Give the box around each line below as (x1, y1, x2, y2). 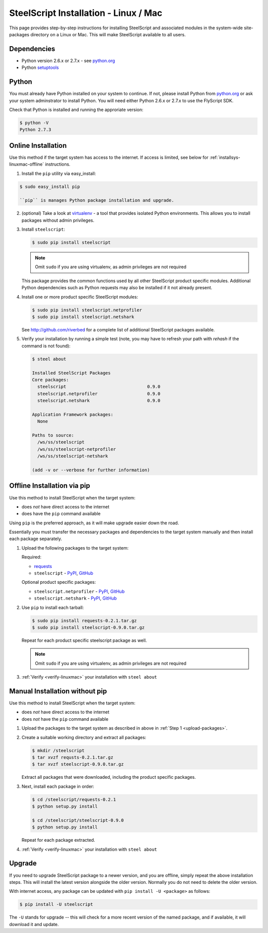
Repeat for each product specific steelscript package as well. (21, 637, 147, 643)
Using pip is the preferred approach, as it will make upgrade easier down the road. (9, 520, 179, 526)
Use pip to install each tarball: (21, 604, 84, 610)
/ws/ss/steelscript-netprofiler (37, 446, 116, 452)
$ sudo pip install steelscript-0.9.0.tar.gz (32, 624, 145, 630)
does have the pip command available (21, 511, 101, 517)
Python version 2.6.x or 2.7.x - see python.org (21, 58, 115, 63)
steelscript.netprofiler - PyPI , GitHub (34, 588, 125, 594)
